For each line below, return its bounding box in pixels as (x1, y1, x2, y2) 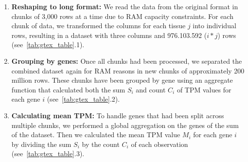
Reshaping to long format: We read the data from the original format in (11, 1, 238, 11)
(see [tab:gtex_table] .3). (11, 148, 85, 159)
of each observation (131, 139, 188, 149)
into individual (193, 20, 236, 31)
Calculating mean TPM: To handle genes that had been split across (11, 110, 224, 120)
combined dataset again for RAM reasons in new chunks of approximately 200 (11, 65, 245, 75)
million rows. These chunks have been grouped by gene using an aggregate (11, 75, 233, 85)
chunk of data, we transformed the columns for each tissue (11, 20, 186, 31)
